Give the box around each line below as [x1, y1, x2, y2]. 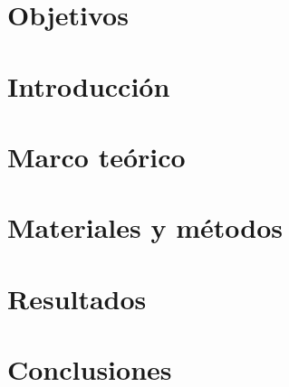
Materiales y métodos [7, 209, 283, 246]
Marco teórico [7, 137, 186, 175]
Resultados [7, 279, 147, 316]
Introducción [7, 67, 170, 104]
